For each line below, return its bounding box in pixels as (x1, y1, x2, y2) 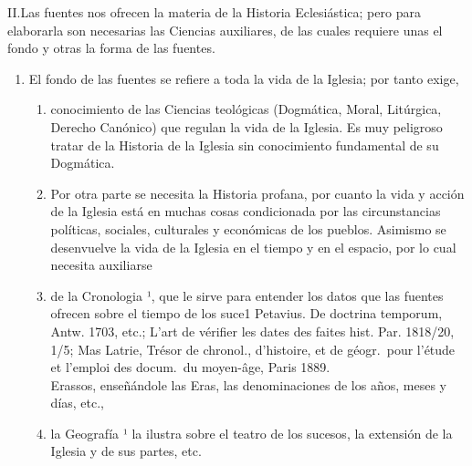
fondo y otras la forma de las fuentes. (7, 38, 215, 57)
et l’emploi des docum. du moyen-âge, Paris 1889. (50, 357, 330, 377)
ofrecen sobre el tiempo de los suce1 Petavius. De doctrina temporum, (50, 304, 443, 323)
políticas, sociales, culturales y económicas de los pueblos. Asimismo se (50, 219, 446, 238)
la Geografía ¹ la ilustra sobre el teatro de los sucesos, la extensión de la (50, 423, 453, 442)
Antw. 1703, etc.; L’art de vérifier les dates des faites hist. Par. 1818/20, (50, 321, 455, 340)
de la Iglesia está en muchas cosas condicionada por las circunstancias (50, 202, 441, 221)
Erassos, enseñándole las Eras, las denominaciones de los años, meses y (50, 375, 446, 394)
